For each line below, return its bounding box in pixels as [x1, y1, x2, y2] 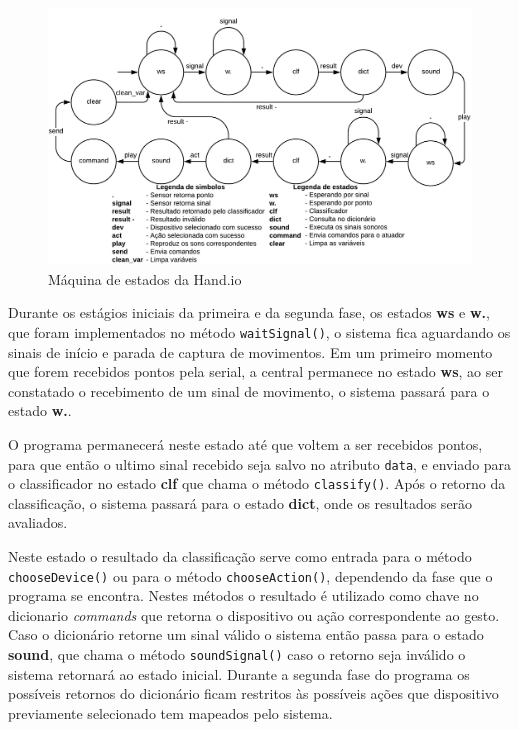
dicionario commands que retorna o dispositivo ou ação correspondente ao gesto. [8, 604, 500, 625]
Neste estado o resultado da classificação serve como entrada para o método [8, 546, 472, 567]
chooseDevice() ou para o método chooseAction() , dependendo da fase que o [8, 565, 493, 586]
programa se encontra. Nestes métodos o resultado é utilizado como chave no [8, 585, 479, 606]
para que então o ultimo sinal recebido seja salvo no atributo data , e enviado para [8, 453, 512, 474]
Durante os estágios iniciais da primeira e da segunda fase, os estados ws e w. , [8, 302, 490, 323]
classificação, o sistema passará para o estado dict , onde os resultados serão [8, 492, 473, 513]
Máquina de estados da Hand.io [48, 268, 242, 289]
